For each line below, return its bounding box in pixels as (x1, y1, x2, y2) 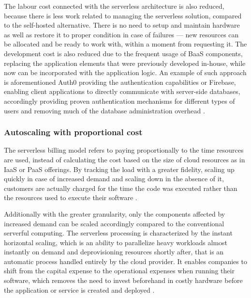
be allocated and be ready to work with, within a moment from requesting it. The (4, 39, 247, 49)
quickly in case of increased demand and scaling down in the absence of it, (4, 173, 224, 184)
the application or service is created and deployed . (4, 284, 155, 295)
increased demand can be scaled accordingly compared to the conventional (4, 218, 224, 228)
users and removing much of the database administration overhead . (4, 105, 205, 115)
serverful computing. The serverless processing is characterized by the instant (4, 228, 233, 238)
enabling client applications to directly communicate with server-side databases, (4, 86, 240, 96)
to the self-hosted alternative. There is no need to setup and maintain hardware (4, 20, 240, 30)
